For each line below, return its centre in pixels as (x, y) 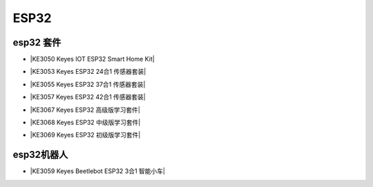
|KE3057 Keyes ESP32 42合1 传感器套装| (88, 97)
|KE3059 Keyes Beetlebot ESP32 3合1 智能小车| (98, 171)
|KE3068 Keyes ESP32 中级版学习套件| (85, 122)
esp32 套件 (37, 42)
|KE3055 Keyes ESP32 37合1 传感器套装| (88, 84)
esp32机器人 (40, 155)
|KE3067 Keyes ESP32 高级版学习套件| (85, 110)
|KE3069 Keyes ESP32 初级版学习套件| (85, 135)
